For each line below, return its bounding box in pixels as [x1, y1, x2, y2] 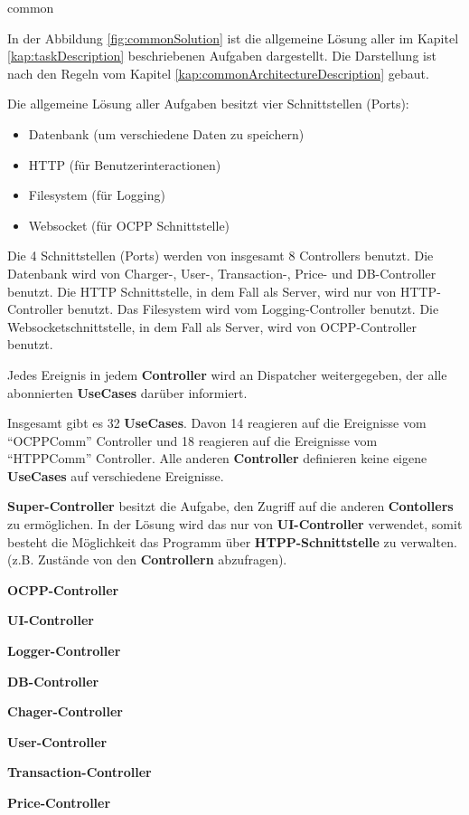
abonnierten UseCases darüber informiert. [7, 383, 248, 402]
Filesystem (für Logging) [28, 185, 165, 204]
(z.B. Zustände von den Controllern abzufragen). [7, 550, 287, 569]
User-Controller [7, 732, 108, 751]
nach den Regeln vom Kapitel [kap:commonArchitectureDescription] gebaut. [7, 63, 429, 82]
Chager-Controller [7, 702, 123, 721]
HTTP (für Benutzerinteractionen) [28, 155, 221, 174]
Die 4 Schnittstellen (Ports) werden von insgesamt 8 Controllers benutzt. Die [7, 246, 434, 265]
